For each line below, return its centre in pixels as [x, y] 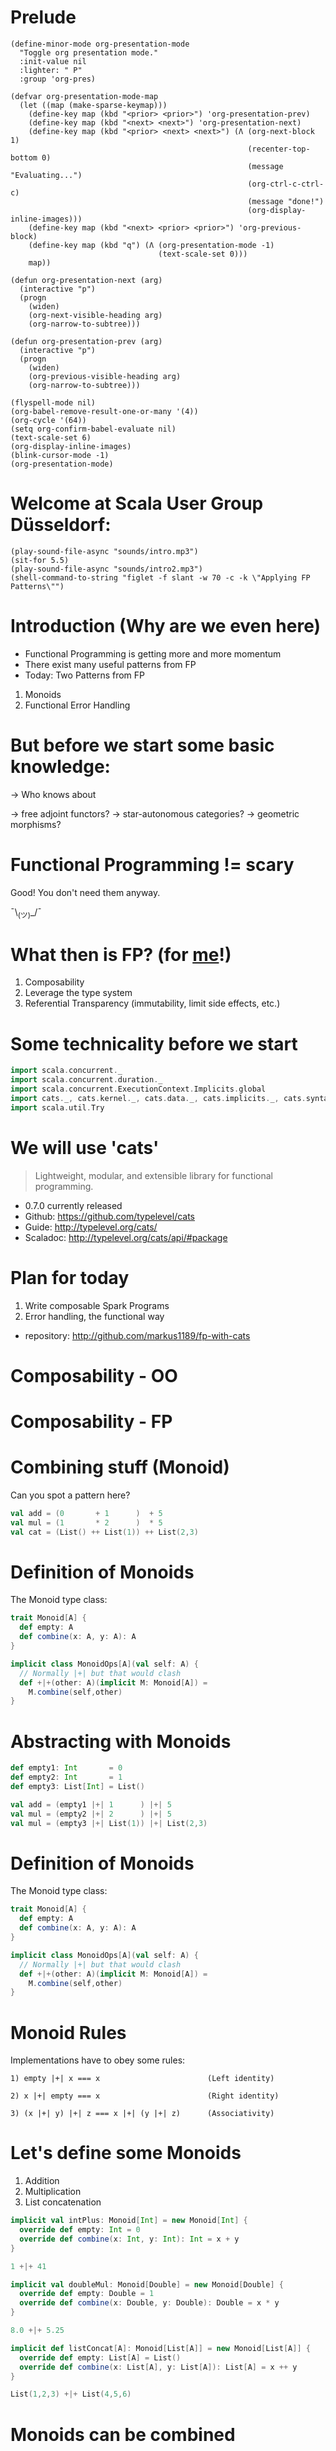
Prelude [43, 17]
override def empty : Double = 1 [87, 2294]
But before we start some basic [142, 745]
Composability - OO [94, 1375]
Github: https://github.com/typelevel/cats [110, 1216]
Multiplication [53, 2192]
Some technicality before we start [154, 1043]
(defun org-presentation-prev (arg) [86, 341]
